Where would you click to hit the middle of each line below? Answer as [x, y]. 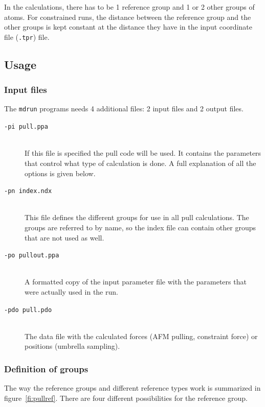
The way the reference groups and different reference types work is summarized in [132, 388]
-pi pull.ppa [26, 127]
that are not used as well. [64, 237]
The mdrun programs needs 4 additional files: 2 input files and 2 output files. [124, 109]
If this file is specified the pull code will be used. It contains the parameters [143, 153]
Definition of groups [46, 368]
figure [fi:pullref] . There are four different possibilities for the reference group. [126, 398]
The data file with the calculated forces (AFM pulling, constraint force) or [141, 336]
